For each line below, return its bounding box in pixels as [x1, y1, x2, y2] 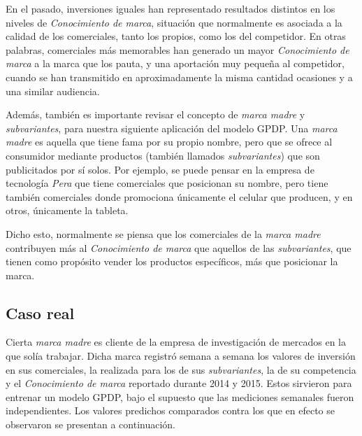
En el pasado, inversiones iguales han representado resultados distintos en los [6, 1, 335, 15]
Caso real [6, 302, 75, 323]
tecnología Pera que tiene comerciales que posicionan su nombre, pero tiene [6, 176, 328, 190]
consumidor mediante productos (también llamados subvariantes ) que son [6, 148, 320, 162]
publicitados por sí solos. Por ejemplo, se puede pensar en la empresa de [6, 162, 314, 176]
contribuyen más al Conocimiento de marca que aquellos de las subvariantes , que [6, 240, 352, 255]
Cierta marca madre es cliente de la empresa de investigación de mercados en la [6, 335, 346, 349]
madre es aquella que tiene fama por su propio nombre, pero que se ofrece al [6, 134, 333, 149]
